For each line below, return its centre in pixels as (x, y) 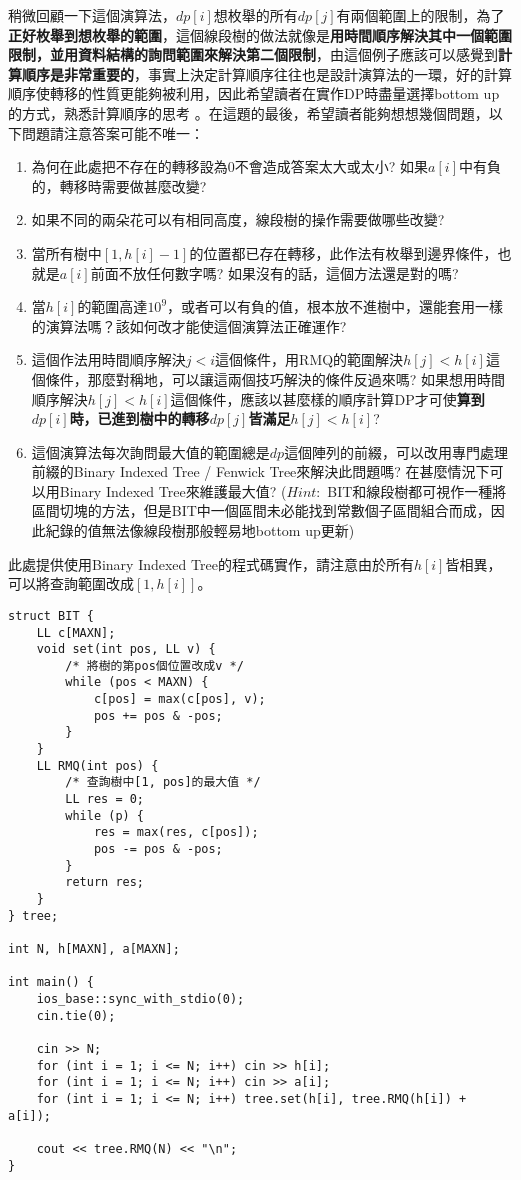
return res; (105, 882)
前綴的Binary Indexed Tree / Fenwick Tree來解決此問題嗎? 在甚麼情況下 (260, 471)
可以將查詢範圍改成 (71, 583)
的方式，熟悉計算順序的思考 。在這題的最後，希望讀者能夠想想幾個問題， (248, 112)
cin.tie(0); (76, 1015)
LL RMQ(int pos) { (97, 765)
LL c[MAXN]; (76, 632)
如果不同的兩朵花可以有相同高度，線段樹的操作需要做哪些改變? (238, 219)
